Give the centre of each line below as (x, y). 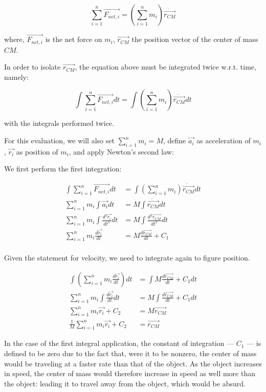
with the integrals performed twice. (59, 123)
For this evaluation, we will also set (59, 140)
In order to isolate (32, 67)
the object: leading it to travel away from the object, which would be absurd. (125, 383)
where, (14, 39)
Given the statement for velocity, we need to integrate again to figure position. (127, 258)
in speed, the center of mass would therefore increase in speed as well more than (130, 373)
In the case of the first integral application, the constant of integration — (119, 343)
